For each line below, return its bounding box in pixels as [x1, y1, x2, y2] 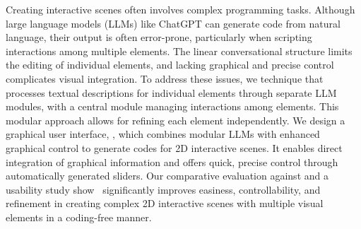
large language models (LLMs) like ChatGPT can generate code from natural [6, 16, 341, 30]
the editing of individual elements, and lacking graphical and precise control [6, 57, 334, 72]
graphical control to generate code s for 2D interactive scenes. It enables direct [6, 140, 343, 155]
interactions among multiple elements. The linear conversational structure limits [6, 43, 353, 58]
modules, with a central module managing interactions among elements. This [6, 99, 339, 114]
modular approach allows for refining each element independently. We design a [6, 112, 345, 127]
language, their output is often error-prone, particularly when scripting [6, 30, 312, 45]
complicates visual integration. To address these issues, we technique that [6, 71, 324, 86]
